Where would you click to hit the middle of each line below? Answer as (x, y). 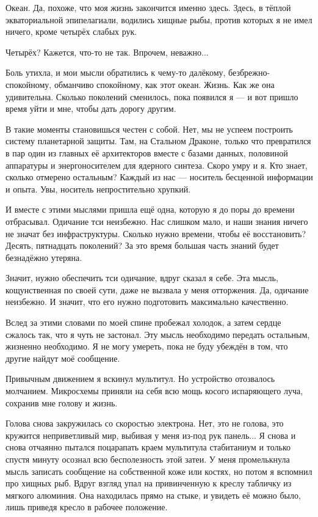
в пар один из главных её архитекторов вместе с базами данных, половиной (147, 152)
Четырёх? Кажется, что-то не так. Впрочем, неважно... (107, 52)
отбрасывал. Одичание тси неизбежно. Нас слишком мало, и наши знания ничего (157, 221)
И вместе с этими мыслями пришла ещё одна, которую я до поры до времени (150, 209)
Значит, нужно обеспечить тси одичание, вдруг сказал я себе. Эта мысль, (142, 278)
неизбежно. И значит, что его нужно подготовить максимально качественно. (147, 302)
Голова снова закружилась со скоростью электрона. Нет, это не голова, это (145, 423)
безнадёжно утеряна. (44, 257)
